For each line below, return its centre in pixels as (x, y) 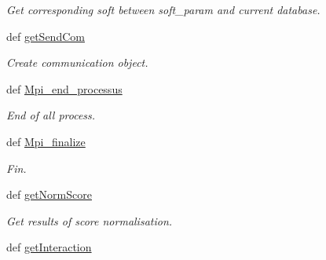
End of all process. (51, 115)
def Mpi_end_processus (64, 88)
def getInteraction (49, 247)
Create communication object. (77, 62)
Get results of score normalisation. (90, 220)
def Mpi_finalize (46, 141)
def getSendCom (46, 36)
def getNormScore (49, 194)
